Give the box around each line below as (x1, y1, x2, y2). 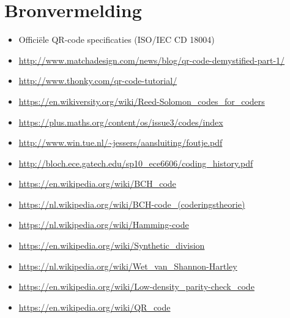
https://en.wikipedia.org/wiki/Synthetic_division (18, 239, 205, 252)
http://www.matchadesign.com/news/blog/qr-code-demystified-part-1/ (18, 53, 285, 66)
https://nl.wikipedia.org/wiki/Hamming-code (18, 218, 189, 231)
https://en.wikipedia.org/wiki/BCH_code (18, 177, 176, 190)
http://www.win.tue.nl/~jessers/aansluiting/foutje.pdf (18, 136, 223, 149)
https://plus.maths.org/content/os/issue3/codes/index (18, 115, 223, 128)
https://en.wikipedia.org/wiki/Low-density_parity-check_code (18, 280, 255, 293)
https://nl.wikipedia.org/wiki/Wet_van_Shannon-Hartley (18, 259, 237, 272)
